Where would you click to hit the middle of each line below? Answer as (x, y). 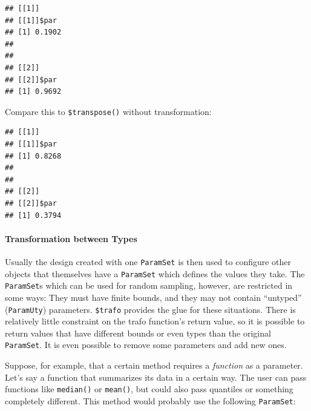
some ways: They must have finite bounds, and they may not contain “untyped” (153, 297)
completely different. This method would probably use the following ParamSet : (150, 400)
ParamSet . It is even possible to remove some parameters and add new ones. (146, 345)
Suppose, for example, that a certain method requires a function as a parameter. (154, 365)
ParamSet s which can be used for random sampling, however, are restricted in (149, 285)
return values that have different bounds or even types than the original (138, 333)
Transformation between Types (71, 238)
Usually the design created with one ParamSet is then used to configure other (148, 261)
